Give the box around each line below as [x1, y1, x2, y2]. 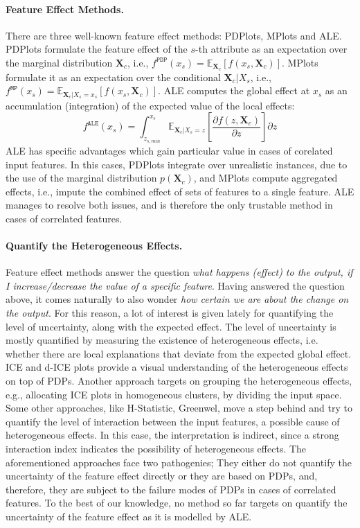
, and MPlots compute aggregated [193, 170, 338, 185]
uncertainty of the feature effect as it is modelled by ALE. [6, 509, 252, 523]
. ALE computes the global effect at [158, 83, 310, 98]
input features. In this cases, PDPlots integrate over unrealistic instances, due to [6, 157, 348, 171]
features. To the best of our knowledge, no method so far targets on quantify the [6, 495, 348, 510]
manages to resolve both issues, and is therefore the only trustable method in [6, 197, 333, 212]
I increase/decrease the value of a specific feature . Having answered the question [6, 278, 345, 292]
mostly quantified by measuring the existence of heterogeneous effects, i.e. [6, 333, 318, 347]
